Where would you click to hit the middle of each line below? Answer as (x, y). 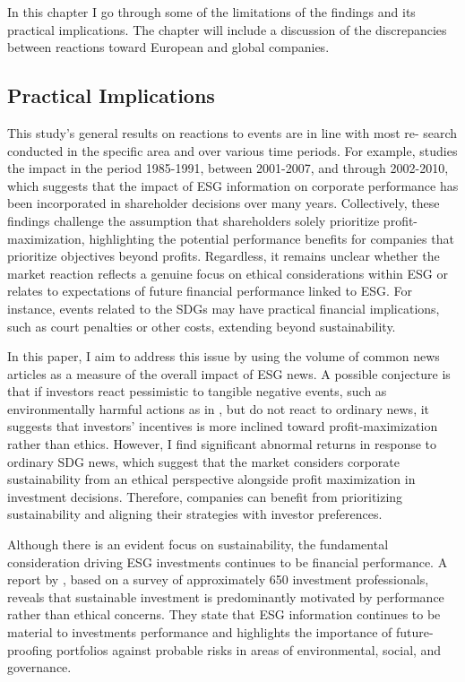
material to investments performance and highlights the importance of (200, 632)
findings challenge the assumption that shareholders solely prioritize (194, 220)
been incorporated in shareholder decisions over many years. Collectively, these (224, 203)
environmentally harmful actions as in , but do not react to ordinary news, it (219, 408)
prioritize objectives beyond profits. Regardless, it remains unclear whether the (224, 256)
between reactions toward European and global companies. (168, 47)
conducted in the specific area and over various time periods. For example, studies (232, 150)
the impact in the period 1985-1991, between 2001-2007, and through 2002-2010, (228, 168)
